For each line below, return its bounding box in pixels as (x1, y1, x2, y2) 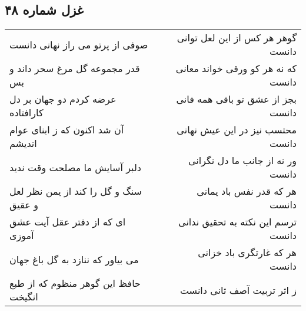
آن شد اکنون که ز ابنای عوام (9, 123, 124, 137)
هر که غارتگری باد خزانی (198, 245, 297, 260)
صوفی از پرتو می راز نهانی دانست (9, 37, 148, 51)
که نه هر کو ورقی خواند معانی (175, 61, 297, 76)
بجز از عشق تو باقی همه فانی (176, 92, 297, 106)
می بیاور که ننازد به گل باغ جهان (9, 252, 139, 266)
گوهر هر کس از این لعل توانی (177, 31, 297, 45)
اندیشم (9, 136, 37, 150)
